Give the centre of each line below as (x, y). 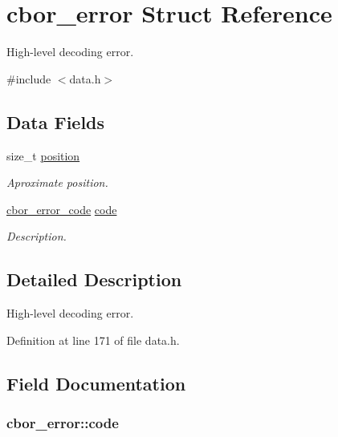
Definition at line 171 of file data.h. (93, 340)
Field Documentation (96, 383)
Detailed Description (94, 279)
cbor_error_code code (62, 209)
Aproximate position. (57, 182)
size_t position (43, 155)
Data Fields (56, 121)
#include (29, 78)
